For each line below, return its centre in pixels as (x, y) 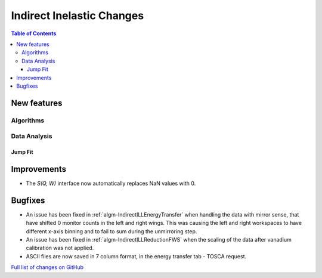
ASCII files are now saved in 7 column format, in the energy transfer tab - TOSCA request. (136, 256)
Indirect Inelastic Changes (78, 16)
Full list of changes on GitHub (47, 267)
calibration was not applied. (60, 248)
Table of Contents (34, 33)
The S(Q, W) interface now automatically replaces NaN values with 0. (111, 183)
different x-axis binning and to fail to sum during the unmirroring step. (112, 231)
